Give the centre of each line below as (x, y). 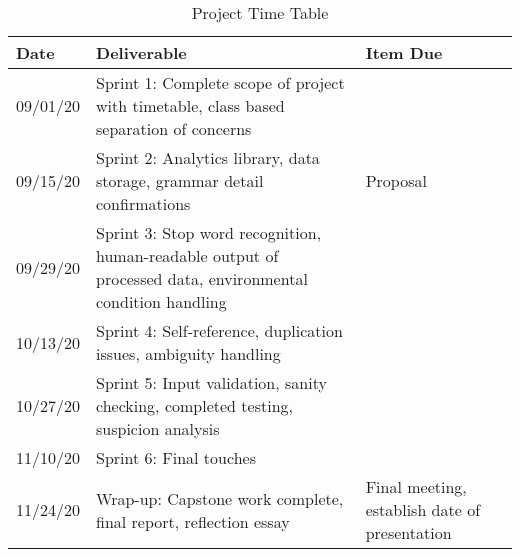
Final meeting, (416, 486)
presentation (408, 532)
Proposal (396, 180)
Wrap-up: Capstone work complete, (220, 498)
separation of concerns (174, 128)
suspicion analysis (158, 428)
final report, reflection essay (193, 521)
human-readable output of (187, 255)
